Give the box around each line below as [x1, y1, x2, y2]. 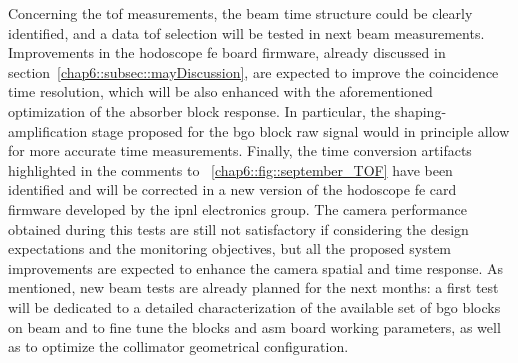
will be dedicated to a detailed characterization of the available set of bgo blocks [8, 296, 501, 317]
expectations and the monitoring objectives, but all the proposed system [8, 238, 452, 259]
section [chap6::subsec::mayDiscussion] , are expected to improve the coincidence [8, 61, 499, 82]
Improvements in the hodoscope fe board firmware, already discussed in [8, 42, 446, 63]
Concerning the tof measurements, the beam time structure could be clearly [8, 3, 473, 23]
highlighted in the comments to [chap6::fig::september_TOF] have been [8, 159, 453, 180]
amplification [8, 120, 88, 141]
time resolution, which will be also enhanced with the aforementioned [8, 81, 433, 102]
